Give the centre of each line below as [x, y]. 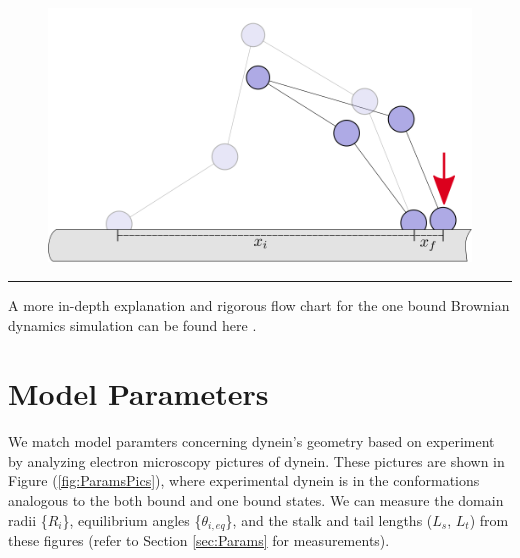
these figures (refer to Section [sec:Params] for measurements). [199, 540]
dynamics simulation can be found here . [132, 324]
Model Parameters [138, 393]
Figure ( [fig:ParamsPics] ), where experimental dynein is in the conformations [244, 480]
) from [489, 519]
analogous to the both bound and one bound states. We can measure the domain [256, 500]
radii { [28, 519]
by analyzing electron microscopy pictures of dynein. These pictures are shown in [256, 460]
